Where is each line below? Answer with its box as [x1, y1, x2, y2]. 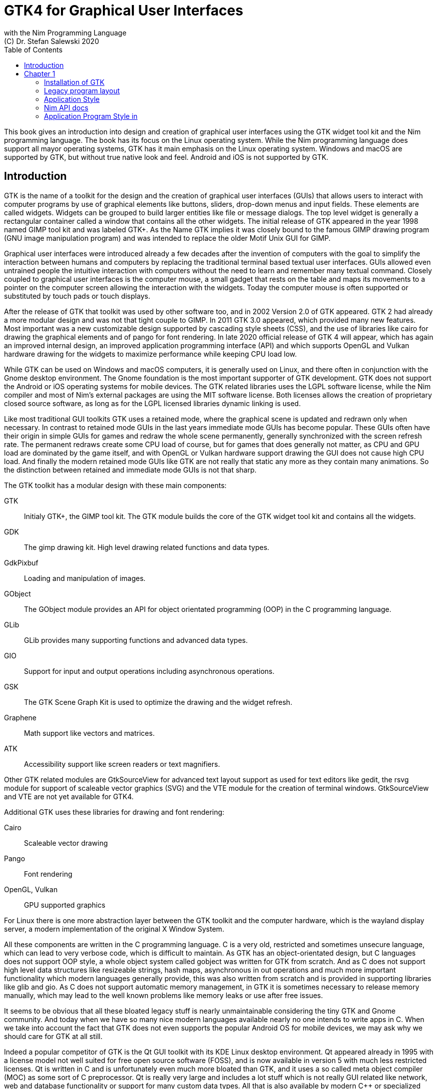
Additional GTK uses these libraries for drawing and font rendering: [4, 807, 225, 816]
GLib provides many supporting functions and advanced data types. [24, 635, 248, 644]
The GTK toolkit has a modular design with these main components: [4, 481, 227, 490]
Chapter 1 [24, 69, 55, 78]
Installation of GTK [44, 77, 105, 86]
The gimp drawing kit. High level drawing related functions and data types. [24, 543, 270, 551]
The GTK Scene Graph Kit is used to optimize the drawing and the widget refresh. [24, 697, 293, 706]
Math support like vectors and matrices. [24, 728, 155, 737]
